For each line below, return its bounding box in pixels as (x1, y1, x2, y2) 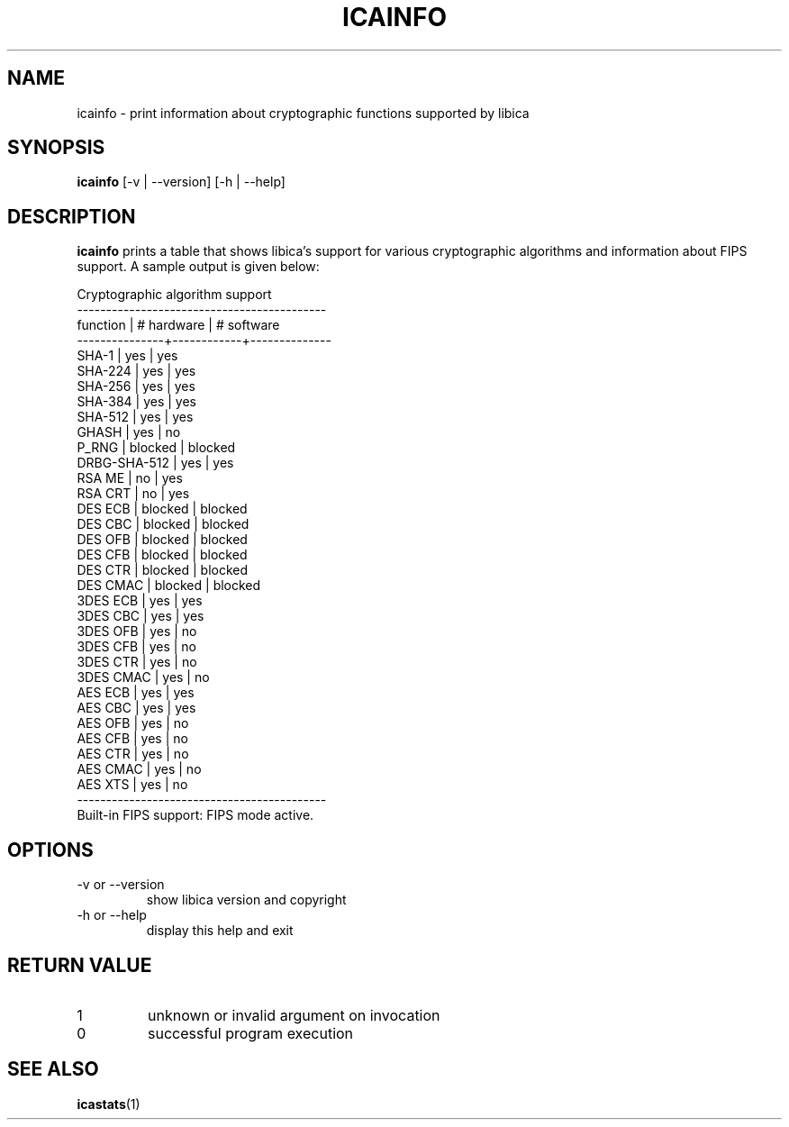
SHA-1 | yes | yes (77, 348, 178, 364)
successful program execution (147, 1023, 354, 1042)
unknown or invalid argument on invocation (147, 1005, 440, 1024)
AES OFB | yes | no (77, 715, 189, 732)
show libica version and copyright (146, 892, 347, 908)
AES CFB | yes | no (77, 731, 188, 747)
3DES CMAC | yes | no (77, 669, 210, 686)
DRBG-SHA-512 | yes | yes (77, 455, 234, 471)
